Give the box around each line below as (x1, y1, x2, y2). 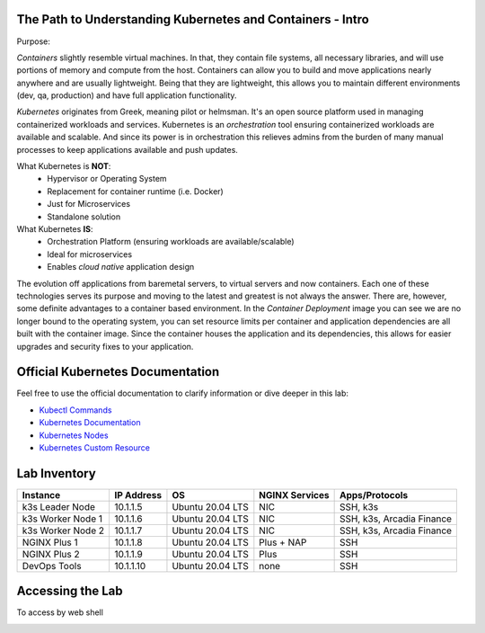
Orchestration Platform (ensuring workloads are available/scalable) (47, 236, 295, 247)
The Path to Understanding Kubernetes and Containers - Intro (16, 12, 370, 27)
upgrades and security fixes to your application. (16, 341, 194, 352)
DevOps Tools (22, 559, 82, 572)
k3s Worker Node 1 (22, 513, 103, 525)
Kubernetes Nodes (39, 430, 109, 441)
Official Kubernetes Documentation (16, 364, 220, 379)
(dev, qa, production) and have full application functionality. (16, 90, 237, 101)
